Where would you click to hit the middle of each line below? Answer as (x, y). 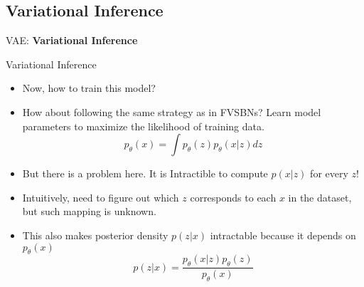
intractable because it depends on (283, 235)
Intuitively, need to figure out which (101, 197)
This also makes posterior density (95, 235)
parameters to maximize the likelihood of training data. (143, 126)
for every (329, 173)
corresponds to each (233, 197)
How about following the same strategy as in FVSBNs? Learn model (172, 111)
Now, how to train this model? (89, 88)
